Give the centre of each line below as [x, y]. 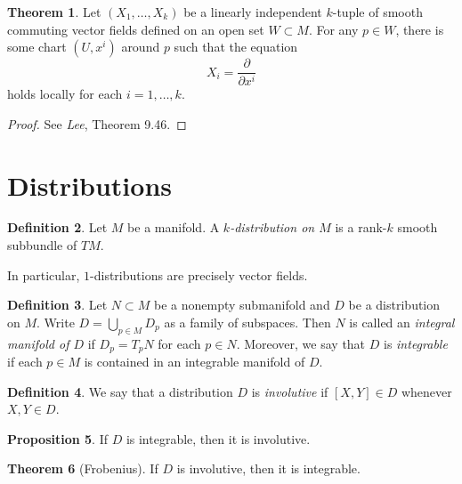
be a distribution [394, 305]
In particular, [44, 274]
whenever [426, 391]
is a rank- [361, 227]
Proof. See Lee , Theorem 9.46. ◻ [97, 123]
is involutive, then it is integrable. [268, 468]
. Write [56, 322]
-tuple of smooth [377, 12]
